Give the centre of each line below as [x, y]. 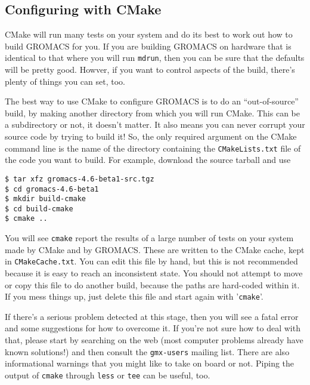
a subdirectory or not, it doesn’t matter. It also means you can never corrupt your [155, 124]
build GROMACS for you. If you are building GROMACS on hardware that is [148, 46]
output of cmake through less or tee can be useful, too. [108, 375]
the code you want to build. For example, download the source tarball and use [148, 160]
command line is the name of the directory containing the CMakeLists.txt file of [153, 148]
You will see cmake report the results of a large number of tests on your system [149, 238]
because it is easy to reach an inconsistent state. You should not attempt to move [154, 273]
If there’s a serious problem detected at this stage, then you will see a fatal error [152, 316]
